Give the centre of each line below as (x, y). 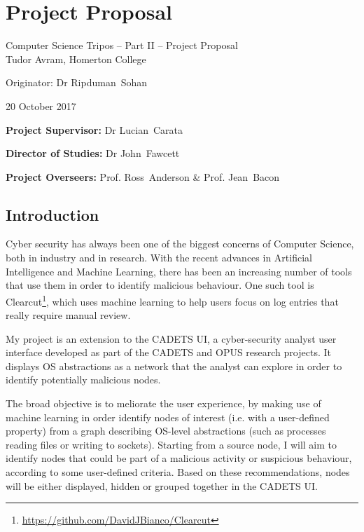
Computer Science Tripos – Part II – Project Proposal (122, 45)
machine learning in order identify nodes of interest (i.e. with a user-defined (168, 417)
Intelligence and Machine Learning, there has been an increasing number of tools (179, 271)
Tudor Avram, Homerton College (76, 59)
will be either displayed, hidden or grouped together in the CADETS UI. (162, 485)
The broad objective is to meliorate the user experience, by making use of (163, 403)
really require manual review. (68, 315)
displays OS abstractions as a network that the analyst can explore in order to (174, 366)
